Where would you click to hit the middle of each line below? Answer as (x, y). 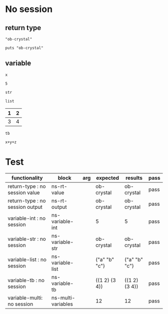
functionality (27, 178)
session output (25, 207)
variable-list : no (27, 259)
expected (107, 178)
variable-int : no (27, 218)
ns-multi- (63, 297)
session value (24, 192)
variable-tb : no (26, 280)
